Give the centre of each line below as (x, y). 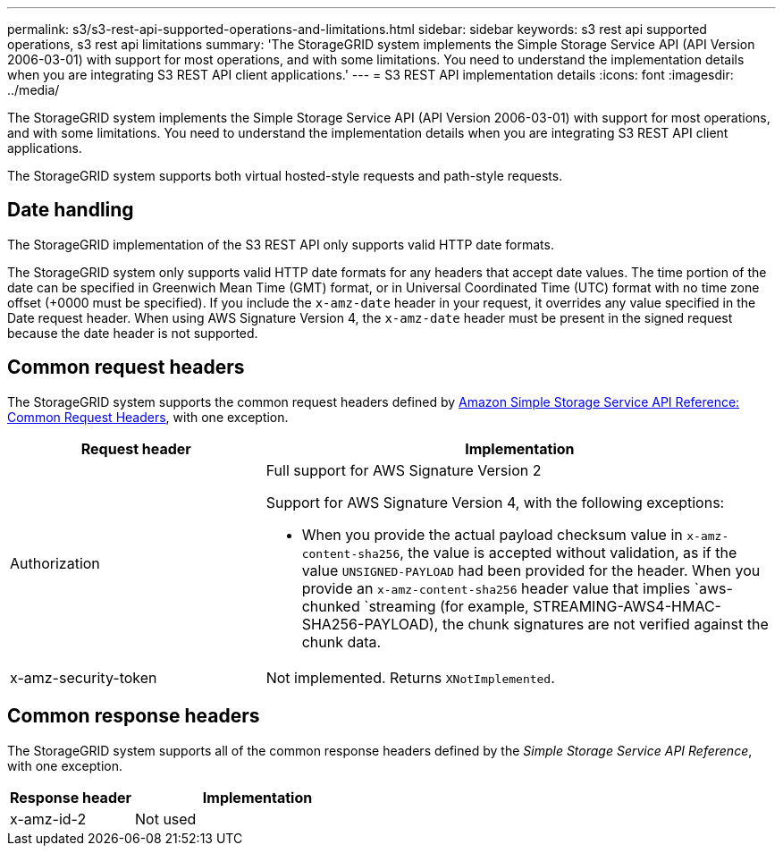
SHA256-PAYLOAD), (370, 624)
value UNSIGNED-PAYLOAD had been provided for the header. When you (531, 570)
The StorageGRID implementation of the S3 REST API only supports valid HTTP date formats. (281, 244)
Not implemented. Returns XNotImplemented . (410, 677)
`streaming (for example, (446, 606)
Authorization (55, 563)
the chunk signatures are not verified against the (605, 624)
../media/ (34, 90)
